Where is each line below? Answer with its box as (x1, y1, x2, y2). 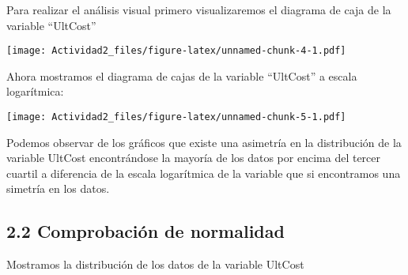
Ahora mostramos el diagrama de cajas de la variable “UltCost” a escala (6, 67, 357, 84)
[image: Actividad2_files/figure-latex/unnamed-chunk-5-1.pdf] (6, 111, 346, 123)
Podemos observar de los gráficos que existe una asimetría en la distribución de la (6, 134, 402, 150)
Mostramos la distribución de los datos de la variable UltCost (6, 256, 304, 273)
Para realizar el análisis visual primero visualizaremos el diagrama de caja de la (6, 2, 391, 17)
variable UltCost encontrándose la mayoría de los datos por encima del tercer (6, 149, 381, 166)
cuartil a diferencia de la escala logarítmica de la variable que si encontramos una (6, 164, 401, 181)
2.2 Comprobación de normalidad (6, 219, 285, 243)
